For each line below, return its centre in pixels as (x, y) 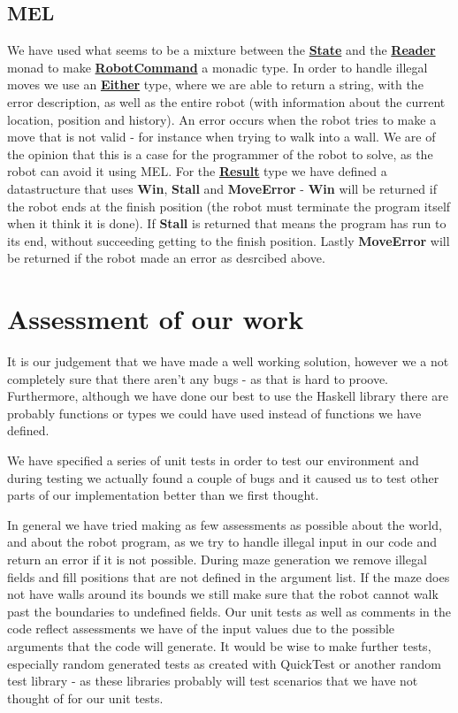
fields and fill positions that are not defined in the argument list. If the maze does (229, 576)
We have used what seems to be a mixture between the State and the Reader (221, 50)
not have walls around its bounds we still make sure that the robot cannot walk (223, 594)
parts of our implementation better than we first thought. (163, 495)
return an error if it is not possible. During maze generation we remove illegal (217, 559)
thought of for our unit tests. (85, 698)
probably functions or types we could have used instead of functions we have (214, 413)
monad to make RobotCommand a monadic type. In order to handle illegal (218, 67)
